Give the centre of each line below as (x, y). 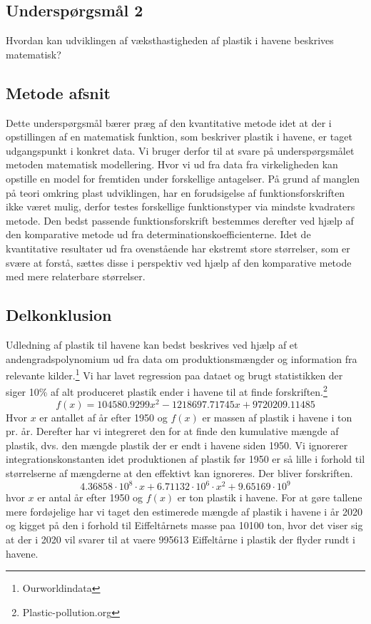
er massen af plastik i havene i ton (277, 417)
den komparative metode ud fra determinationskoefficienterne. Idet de (158, 234)
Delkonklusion (59, 315)
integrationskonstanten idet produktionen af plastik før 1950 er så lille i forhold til (185, 459)
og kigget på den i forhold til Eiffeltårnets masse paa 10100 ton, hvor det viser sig (184, 525)
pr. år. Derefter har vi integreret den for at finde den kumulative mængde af (172, 431)
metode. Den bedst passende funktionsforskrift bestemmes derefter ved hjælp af (180, 220)
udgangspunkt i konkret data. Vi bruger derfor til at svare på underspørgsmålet (180, 150)
